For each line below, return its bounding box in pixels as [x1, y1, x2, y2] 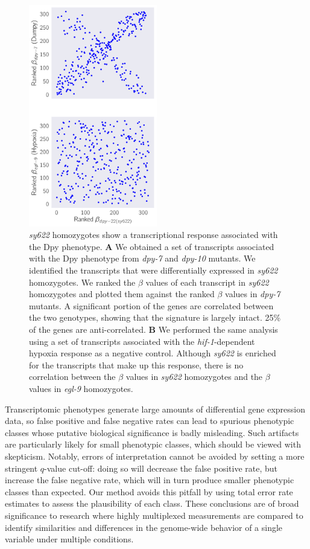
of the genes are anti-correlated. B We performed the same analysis [29, 323, 278, 336]
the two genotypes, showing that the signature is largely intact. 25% [29, 311, 281, 324]
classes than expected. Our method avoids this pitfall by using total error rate [5, 485, 293, 498]
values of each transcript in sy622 [145, 275, 269, 288]
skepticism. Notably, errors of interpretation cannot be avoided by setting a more [5, 449, 305, 462]
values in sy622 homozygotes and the [125, 370, 263, 383]
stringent [5, 461, 38, 474]
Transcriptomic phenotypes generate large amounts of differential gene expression [5, 402, 305, 415]
